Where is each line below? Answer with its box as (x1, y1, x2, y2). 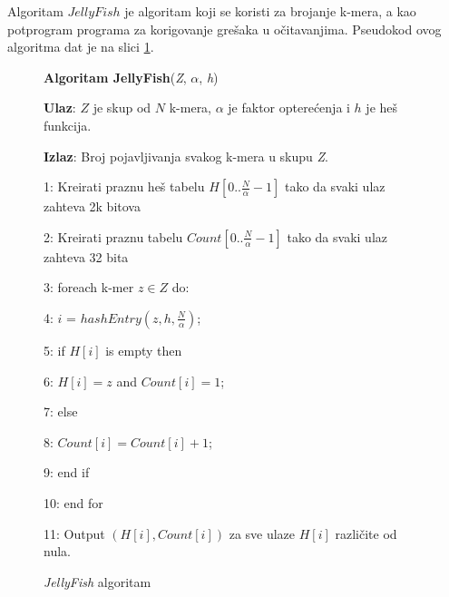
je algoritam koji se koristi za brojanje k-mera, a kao (124, 2, 416, 20)
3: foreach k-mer (44, 278, 134, 297)
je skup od (93, 98, 151, 117)
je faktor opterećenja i (228, 98, 350, 117)
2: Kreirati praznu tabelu (44, 227, 183, 246)
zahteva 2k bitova (44, 197, 141, 216)
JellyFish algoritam (44, 572, 151, 591)
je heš (366, 98, 398, 117)
